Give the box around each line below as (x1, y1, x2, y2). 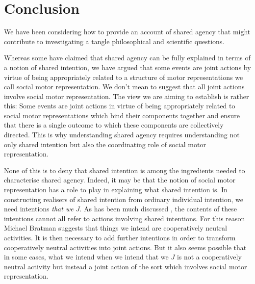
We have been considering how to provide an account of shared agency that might (4, 26, 251, 37)
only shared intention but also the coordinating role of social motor (4, 139, 206, 149)
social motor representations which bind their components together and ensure (4, 110, 240, 120)
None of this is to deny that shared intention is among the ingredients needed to (4, 165, 245, 175)
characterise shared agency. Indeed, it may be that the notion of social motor (4, 175, 236, 185)
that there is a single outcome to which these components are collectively (4, 120, 224, 130)
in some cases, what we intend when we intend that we (4, 252, 169, 262)
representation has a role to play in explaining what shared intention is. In (4, 184, 228, 195)
